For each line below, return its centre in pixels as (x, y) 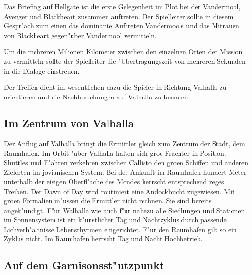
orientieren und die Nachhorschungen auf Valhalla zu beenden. (97, 96)
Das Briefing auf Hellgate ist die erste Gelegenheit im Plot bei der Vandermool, (122, 6)
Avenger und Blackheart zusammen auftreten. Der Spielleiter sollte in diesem (119, 16)
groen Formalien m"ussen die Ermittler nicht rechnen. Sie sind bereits (108, 201)
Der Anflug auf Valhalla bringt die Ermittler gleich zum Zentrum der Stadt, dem (125, 143)
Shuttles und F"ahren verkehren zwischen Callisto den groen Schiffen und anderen (126, 162)
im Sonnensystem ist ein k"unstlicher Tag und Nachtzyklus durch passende (115, 220)
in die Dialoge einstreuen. (42, 70)
